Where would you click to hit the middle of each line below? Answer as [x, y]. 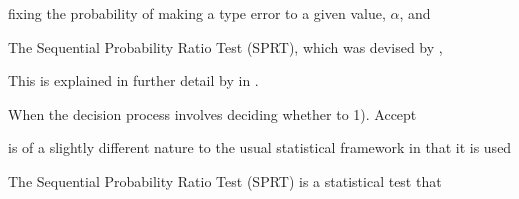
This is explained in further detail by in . [133, 80]
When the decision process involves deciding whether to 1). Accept [212, 113]
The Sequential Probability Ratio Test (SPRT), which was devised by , [225, 46]
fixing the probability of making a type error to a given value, [197, 13]
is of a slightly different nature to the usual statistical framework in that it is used [260, 147]
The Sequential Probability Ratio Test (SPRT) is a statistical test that [225, 180]
